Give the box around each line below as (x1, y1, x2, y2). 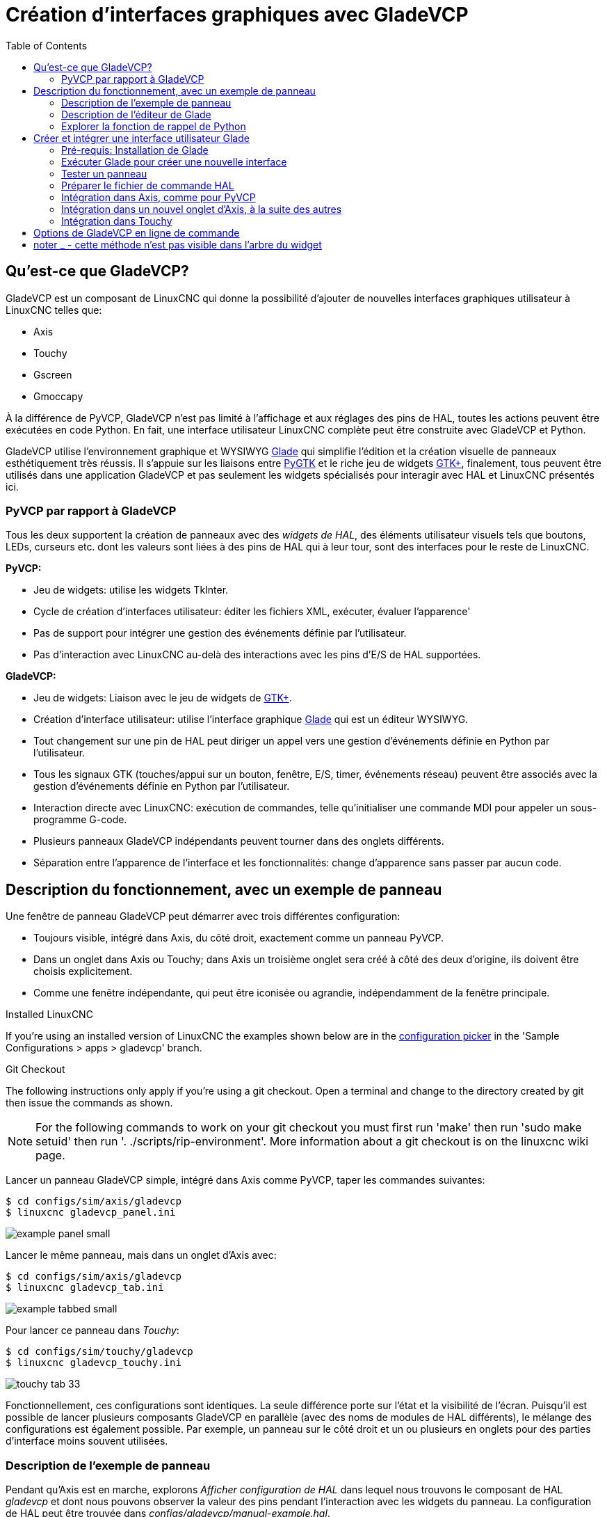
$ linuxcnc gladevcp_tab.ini (6, 1282, 164, 1294)
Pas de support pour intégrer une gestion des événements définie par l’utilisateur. (33, 627, 407, 640)
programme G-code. (33, 813, 127, 826)
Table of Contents (6, 39, 88, 51)
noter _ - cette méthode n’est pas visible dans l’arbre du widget (33, 238, 322, 251)
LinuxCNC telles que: (6, 303, 102, 316)
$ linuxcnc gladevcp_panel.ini (6, 1207, 176, 1218)
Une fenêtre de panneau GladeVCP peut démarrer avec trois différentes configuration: (6, 910, 400, 923)
